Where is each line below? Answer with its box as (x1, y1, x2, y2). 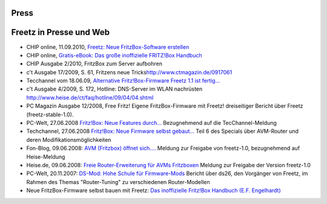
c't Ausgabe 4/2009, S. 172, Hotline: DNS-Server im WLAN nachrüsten (26, 85, 203, 93)
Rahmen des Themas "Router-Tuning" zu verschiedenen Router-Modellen (26, 178, 210, 185)
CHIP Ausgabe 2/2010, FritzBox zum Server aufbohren (26, 60, 163, 68)
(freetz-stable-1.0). (26, 110, 74, 118)
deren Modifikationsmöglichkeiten (26, 136, 111, 143)
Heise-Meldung (26, 153, 65, 160)
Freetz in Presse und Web (11, 27, 110, 37)
